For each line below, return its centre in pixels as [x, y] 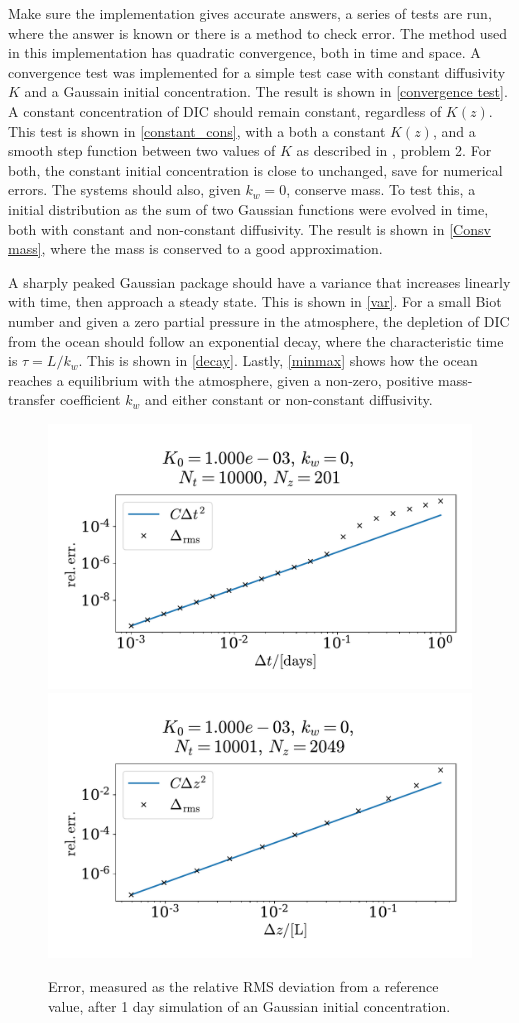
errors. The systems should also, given [124, 189]
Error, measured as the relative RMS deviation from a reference [243, 986]
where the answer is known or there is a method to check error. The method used [258, 32]
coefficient [90, 399]
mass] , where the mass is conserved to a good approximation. [195, 248]
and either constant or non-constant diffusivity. [288, 399]
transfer [32, 399]
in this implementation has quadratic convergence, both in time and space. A [244, 52]
